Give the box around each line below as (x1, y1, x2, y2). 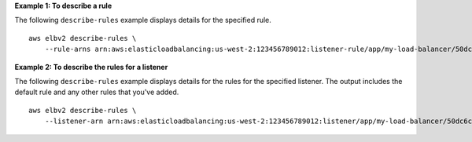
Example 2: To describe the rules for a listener (14, 62, 168, 71)
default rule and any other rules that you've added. (14, 87, 179, 97)
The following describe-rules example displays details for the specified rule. (14, 16, 271, 25)
